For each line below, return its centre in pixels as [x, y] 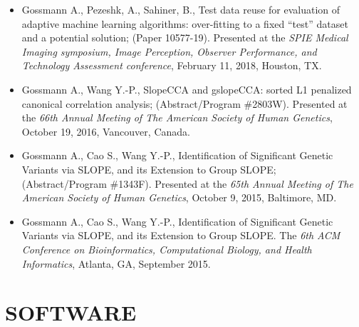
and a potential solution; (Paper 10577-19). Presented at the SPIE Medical [185, 37]
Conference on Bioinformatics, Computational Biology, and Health [167, 249]
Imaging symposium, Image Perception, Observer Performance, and [169, 51]
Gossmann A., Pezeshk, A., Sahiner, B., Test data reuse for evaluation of [181, 9]
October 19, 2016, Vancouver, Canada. [106, 131]
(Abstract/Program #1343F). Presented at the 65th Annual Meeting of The [187, 183]
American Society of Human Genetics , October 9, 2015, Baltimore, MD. [179, 197]
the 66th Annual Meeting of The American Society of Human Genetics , [177, 117]
